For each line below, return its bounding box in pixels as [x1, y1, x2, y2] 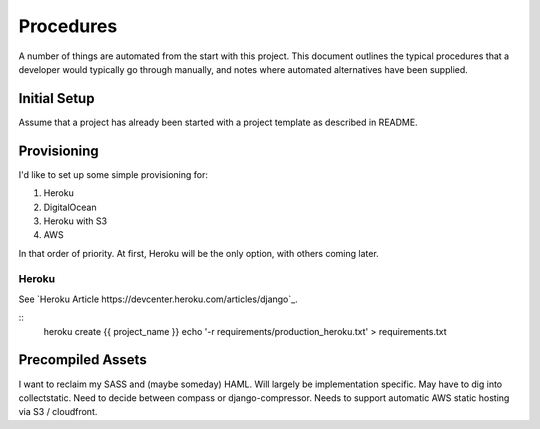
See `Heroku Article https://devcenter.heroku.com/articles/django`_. [18, 293, 299, 305]
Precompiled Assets [18, 351, 147, 369]
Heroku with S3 [43, 215, 108, 227]
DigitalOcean [43, 201, 97, 213]
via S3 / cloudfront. [18, 406, 98, 418]
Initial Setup [18, 90, 95, 107]
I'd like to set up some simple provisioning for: [18, 168, 209, 180]
